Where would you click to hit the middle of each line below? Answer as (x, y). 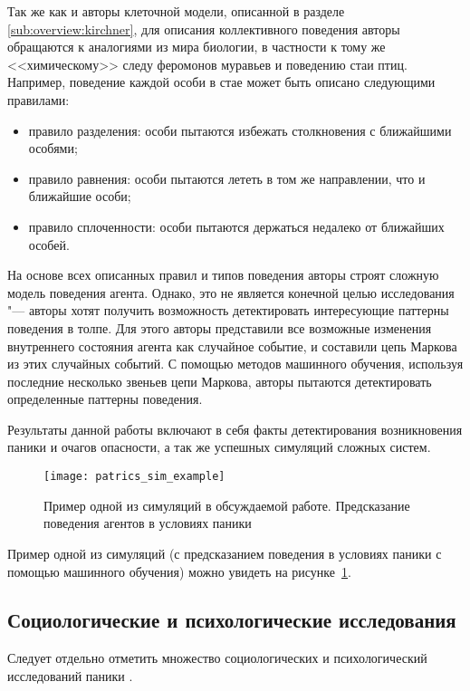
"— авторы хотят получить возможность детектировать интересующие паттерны (228, 310)
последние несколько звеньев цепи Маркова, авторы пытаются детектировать (220, 381)
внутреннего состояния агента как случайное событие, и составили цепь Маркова (232, 345)
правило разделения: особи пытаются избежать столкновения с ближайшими (240, 130)
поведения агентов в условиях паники (148, 523)
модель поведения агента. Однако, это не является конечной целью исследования (231, 292)
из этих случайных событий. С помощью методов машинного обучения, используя (235, 364)
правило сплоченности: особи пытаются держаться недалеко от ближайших (236, 226)
